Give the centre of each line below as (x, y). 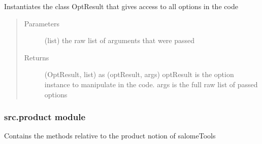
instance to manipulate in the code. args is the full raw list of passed (151, 84)
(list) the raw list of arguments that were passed (120, 40)
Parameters (42, 23)
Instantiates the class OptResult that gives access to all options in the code (121, 6)
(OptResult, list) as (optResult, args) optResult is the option (139, 74)
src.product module (45, 117)
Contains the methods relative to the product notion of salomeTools (110, 136)
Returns (37, 57)
